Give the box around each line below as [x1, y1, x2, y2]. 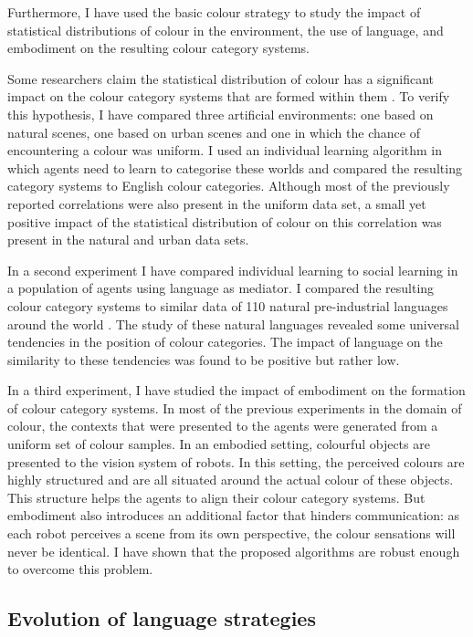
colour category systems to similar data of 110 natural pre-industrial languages [7, 296, 448, 315]
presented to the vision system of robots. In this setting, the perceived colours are [7, 452, 465, 471]
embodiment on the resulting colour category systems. [7, 38, 310, 57]
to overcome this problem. [7, 559, 153, 579]
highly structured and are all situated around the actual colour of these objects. [7, 470, 454, 489]
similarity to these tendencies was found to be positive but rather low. [7, 350, 400, 369]
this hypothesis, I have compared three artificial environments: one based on [7, 104, 434, 123]
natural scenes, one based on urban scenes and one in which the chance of [7, 122, 420, 141]
